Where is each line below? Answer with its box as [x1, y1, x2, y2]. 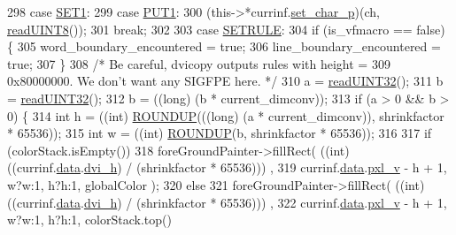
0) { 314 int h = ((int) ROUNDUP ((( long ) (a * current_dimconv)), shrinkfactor [7, 106, 444, 125]
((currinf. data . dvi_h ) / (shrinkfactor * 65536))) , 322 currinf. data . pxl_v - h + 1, [7, 193, 447, 211]
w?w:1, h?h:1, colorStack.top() [7, 210, 172, 229]
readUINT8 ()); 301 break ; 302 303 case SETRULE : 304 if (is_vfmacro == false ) [7, 19, 445, 38]
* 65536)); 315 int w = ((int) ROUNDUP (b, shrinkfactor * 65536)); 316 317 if [7, 124, 432, 142]
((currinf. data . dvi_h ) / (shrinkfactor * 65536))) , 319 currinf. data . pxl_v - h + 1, [7, 158, 447, 177]
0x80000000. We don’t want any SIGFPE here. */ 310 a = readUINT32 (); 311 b [7, 72, 444, 90]
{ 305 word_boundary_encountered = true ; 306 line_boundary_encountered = [7, 37, 441, 56]
